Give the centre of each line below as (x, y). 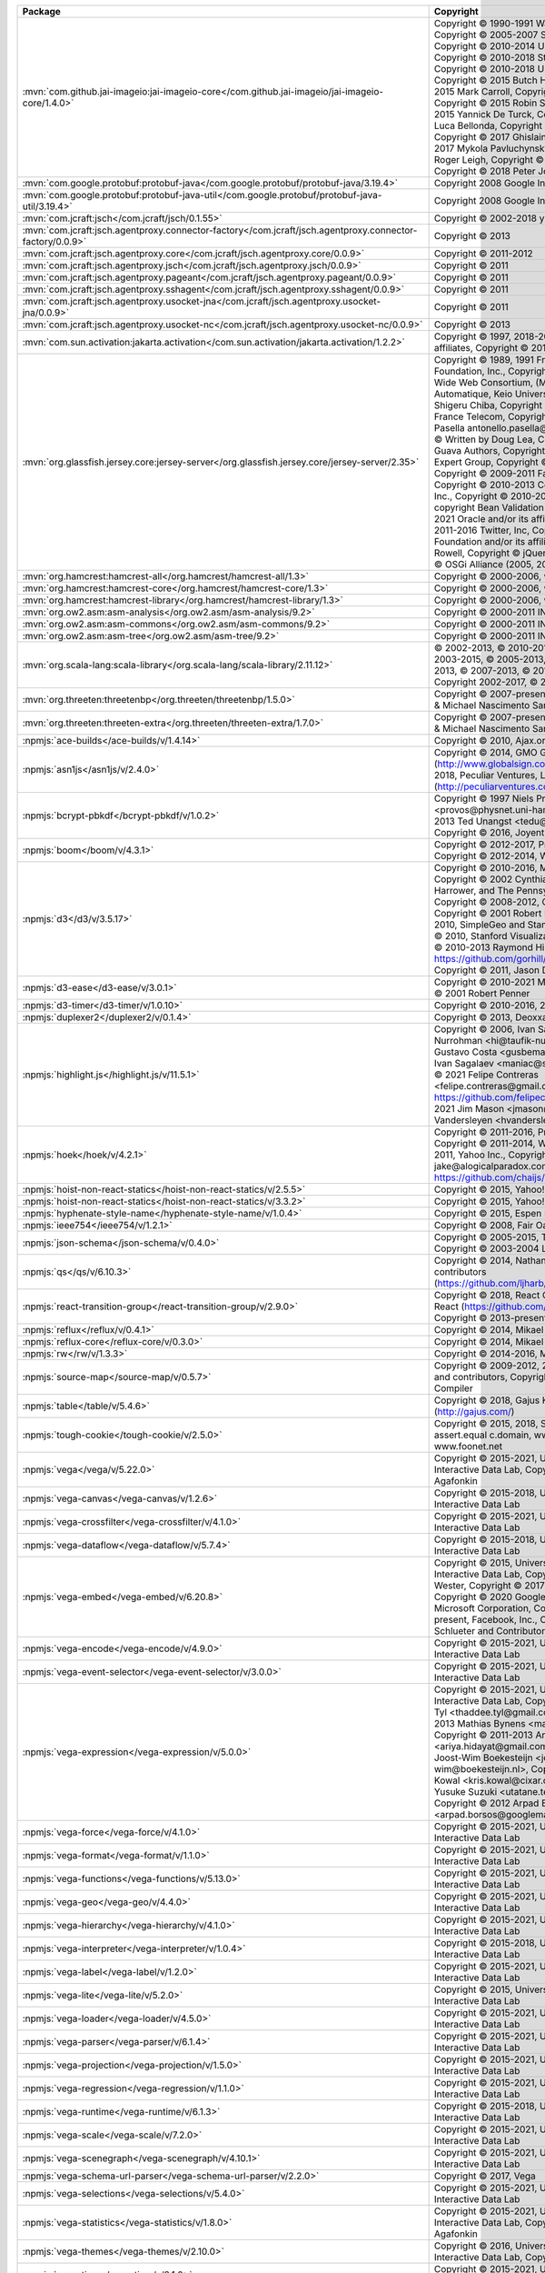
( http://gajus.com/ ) (474, 1412)
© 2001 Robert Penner (482, 993)
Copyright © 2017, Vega (485, 2176)
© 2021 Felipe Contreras (486, 1075)
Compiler (453, 1388)
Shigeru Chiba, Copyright (488, 405)
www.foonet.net (468, 1446)
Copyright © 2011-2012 (483, 253)
